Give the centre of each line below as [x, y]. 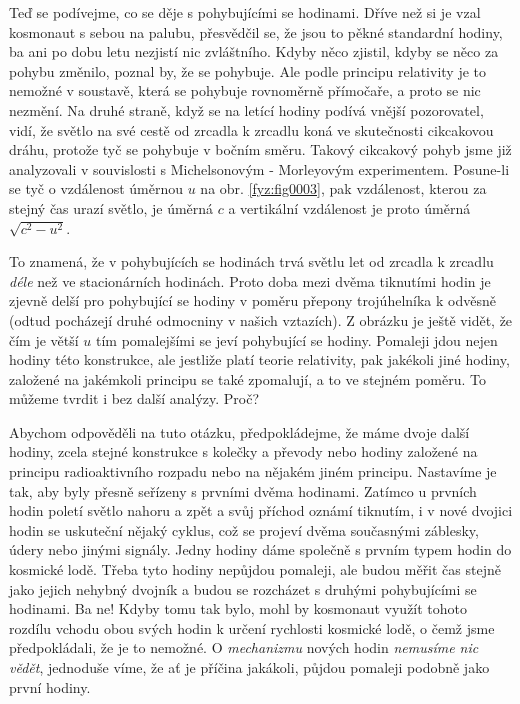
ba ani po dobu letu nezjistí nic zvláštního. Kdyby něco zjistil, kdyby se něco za [254, 51]
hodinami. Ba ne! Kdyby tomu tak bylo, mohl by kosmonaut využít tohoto [238, 608]
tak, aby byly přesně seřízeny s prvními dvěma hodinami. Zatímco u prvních [243, 490]
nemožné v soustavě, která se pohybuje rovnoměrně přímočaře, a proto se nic [245, 90]
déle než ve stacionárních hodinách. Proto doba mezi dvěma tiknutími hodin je [250, 280]
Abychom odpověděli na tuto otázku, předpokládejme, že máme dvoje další [239, 431]
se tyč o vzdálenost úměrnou [96, 188]
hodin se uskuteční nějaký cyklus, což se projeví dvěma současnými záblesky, [244, 529]
